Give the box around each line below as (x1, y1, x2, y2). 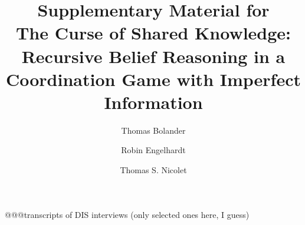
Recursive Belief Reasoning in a (21, 44, 286, 68)
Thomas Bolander (121, 124, 186, 136)
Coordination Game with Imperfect (5, 67, 301, 91)
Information (104, 90, 203, 114)
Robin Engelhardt (121, 144, 186, 156)
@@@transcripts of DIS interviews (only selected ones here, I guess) (5, 208, 250, 220)
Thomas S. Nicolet (120, 164, 187, 176)
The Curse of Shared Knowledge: (15, 21, 291, 45)
